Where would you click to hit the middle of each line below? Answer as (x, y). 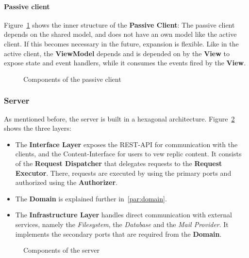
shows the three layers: (38, 128)
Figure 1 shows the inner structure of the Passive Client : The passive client (119, 24)
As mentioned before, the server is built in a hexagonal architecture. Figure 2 (119, 118)
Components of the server (61, 250)
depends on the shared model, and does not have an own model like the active (120, 34)
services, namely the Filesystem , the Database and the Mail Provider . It (122, 224)
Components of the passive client (72, 79)
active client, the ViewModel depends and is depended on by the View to (117, 53)
